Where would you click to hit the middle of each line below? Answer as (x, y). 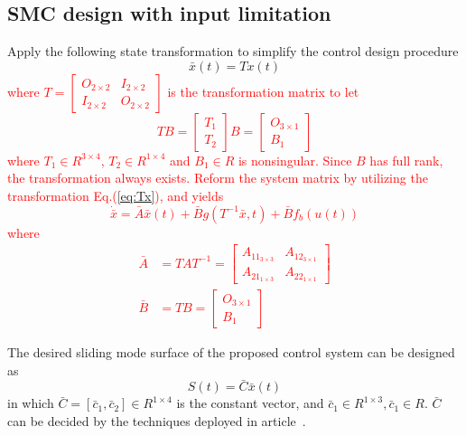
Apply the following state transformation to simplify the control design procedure (233, 51)
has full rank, (406, 160)
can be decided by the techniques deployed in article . (157, 421)
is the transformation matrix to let (263, 91)
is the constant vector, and (250, 403)
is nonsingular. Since (295, 160)
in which (31, 403)
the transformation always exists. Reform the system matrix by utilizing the (218, 178)
